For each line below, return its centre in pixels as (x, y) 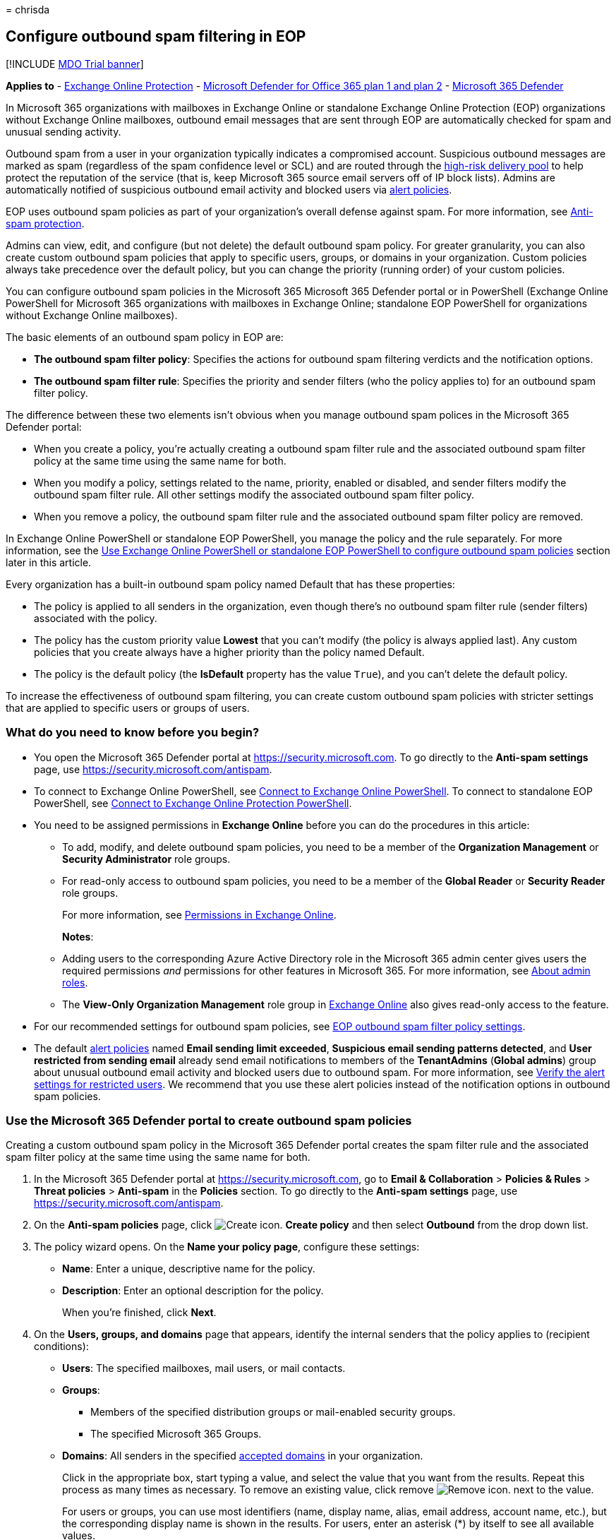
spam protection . (45, 223)
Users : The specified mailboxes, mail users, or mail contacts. (204, 1368)
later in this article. (49, 562)
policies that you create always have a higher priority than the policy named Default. (229, 652)
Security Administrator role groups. (146, 859)
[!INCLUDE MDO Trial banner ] (75, 64)
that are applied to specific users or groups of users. (128, 708)
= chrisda (28, 10)
